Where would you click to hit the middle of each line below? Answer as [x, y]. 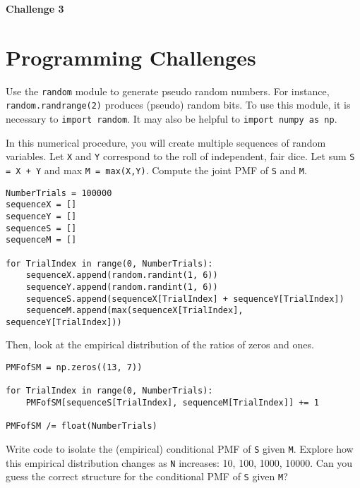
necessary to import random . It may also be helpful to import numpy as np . [172, 119]
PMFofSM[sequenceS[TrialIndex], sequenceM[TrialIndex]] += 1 [172, 403]
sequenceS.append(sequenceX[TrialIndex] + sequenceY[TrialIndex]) [185, 299]
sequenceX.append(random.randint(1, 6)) [122, 275]
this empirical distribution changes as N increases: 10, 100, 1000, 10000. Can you [179, 462]
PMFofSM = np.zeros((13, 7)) [74, 368]
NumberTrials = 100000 [59, 193]
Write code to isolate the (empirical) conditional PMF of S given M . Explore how [180, 449]
